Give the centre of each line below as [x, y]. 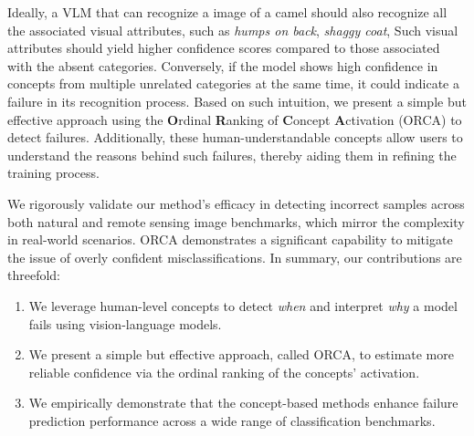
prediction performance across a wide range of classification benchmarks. [232, 420]
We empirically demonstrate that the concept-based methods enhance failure [243, 403]
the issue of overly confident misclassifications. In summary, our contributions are [235, 257]
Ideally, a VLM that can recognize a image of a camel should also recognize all [227, 12]
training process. [53, 173]
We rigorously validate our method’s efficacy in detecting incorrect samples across [236, 203]
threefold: [34, 275]
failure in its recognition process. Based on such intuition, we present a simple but [237, 101]
